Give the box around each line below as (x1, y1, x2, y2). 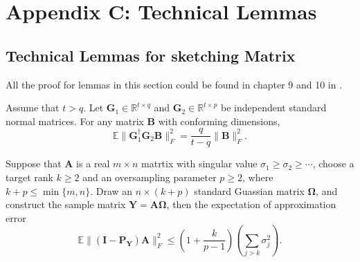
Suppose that (6, 156, 62, 171)
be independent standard (221, 100, 327, 115)
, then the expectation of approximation (166, 197, 336, 212)
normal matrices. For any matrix (6, 113, 144, 128)
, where (242, 170, 273, 185)
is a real (76, 156, 110, 171)
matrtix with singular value (141, 156, 258, 171)
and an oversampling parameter (82, 170, 217, 185)
